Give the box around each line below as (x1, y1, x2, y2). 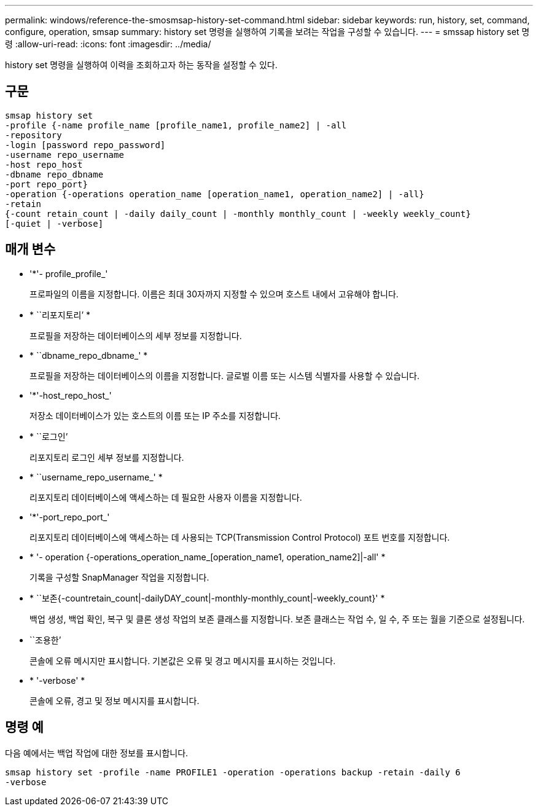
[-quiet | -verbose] (5, 218, 104, 229)
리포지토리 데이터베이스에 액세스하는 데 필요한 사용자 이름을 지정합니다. (29, 492, 302, 503)
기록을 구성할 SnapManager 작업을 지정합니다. (29, 571, 209, 582)
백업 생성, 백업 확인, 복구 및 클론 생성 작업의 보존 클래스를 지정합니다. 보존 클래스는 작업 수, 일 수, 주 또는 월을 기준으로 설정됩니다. (29, 613, 525, 624)
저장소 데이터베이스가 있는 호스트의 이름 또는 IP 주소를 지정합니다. (29, 410, 281, 421)
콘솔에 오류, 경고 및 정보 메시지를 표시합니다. (29, 695, 200, 706)
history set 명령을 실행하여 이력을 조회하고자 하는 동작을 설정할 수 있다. (5, 60, 278, 70)
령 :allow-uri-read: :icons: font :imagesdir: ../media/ (5, 39, 211, 49)
